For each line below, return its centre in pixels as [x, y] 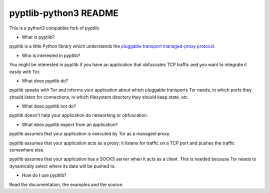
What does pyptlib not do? [49, 106]
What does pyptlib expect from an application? [70, 124]
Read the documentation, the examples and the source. [66, 184]
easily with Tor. [25, 71]
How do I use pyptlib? [44, 175]
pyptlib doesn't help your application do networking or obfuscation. [79, 115]
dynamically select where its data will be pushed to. [62, 166]
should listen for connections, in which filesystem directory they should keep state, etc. [99, 97]
